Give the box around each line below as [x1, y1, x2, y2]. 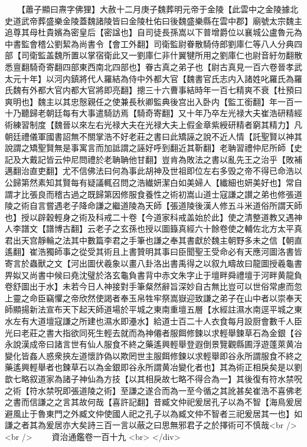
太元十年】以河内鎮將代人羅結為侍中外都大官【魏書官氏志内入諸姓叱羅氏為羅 [5, 72, 302, 84]
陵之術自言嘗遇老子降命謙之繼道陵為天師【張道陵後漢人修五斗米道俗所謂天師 [5, 199, 302, 212]
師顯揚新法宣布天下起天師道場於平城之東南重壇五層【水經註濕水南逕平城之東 [5, 303, 302, 315]
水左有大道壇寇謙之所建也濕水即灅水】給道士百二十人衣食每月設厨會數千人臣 [5, 315, 302, 327]
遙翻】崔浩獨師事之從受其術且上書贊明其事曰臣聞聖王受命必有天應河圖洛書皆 [5, 245, 302, 258]
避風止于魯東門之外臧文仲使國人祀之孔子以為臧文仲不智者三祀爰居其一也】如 [5, 407, 302, 419]
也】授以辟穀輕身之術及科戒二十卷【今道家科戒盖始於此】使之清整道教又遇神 [5, 211, 302, 223]
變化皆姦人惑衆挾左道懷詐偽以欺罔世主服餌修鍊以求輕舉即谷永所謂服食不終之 [5, 349, 302, 361]
